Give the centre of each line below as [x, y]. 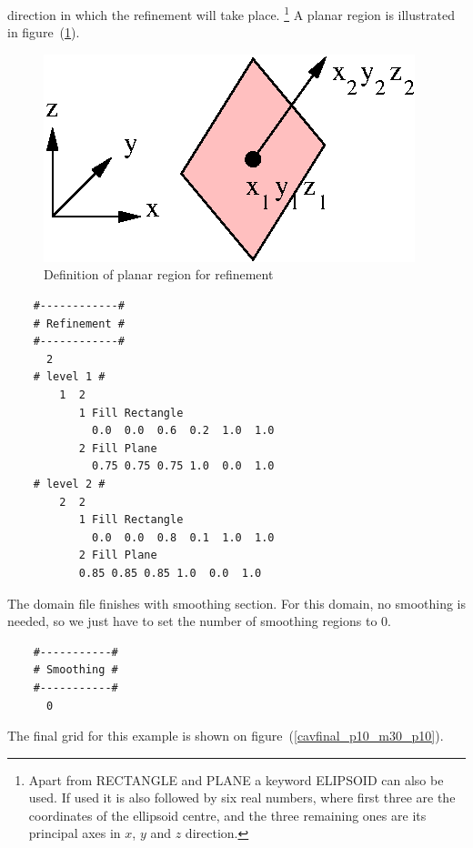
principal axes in [75, 833]
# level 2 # [69, 484]
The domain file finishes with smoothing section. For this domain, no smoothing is [237, 603]
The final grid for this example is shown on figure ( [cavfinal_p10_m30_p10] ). [226, 736]
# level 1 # [69, 377]
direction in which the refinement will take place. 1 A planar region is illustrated [231, 13]
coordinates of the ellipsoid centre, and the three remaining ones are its [227, 815]
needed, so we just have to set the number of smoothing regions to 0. [199, 621]
